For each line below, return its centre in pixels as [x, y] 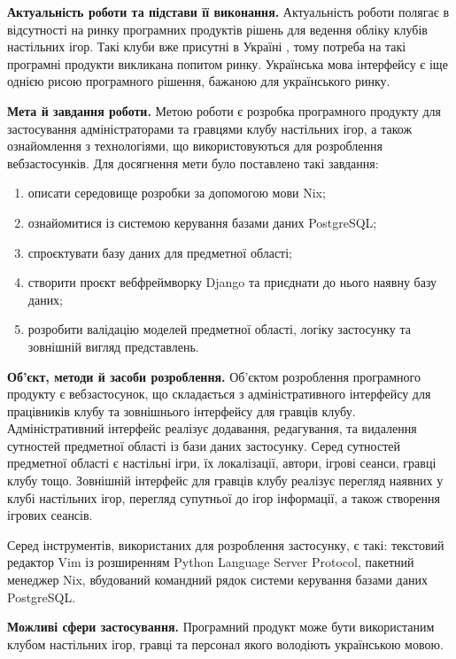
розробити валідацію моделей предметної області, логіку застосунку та [219, 329]
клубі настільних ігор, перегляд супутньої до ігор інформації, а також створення [224, 497]
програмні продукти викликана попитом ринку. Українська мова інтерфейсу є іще [228, 63]
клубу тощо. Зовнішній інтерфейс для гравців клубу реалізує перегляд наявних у [225, 481]
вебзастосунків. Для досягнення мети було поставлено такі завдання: [193, 163]
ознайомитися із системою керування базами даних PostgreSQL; [202, 222]
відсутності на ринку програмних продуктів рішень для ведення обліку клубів [217, 29]
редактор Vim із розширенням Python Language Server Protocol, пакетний [211, 562]
